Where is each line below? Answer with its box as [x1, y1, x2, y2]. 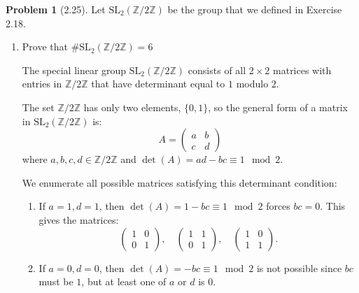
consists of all [188, 62, 246, 77]
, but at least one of [81, 274, 167, 289]
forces [266, 199, 290, 213]
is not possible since [256, 260, 342, 275]
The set [22, 99, 55, 114]
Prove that [22, 39, 68, 54]
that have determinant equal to [91, 76, 225, 91]
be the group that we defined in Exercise [167, 2, 342, 16]
